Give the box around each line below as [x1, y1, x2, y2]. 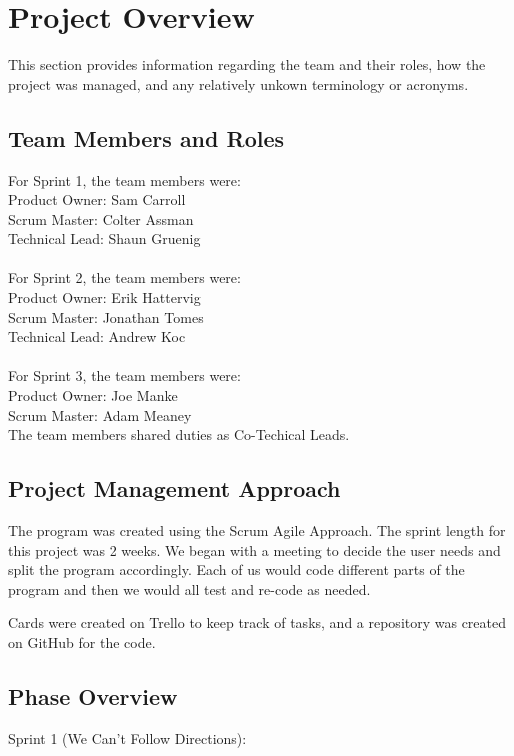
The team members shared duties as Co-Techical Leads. [8, 424, 350, 445]
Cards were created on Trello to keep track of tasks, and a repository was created [8, 612, 507, 633]
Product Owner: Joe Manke [8, 385, 178, 406]
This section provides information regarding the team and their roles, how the [8, 54, 486, 75]
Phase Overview [8, 680, 178, 711]
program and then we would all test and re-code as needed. [8, 578, 371, 599]
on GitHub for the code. [8, 632, 156, 652]
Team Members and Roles [8, 122, 285, 153]
